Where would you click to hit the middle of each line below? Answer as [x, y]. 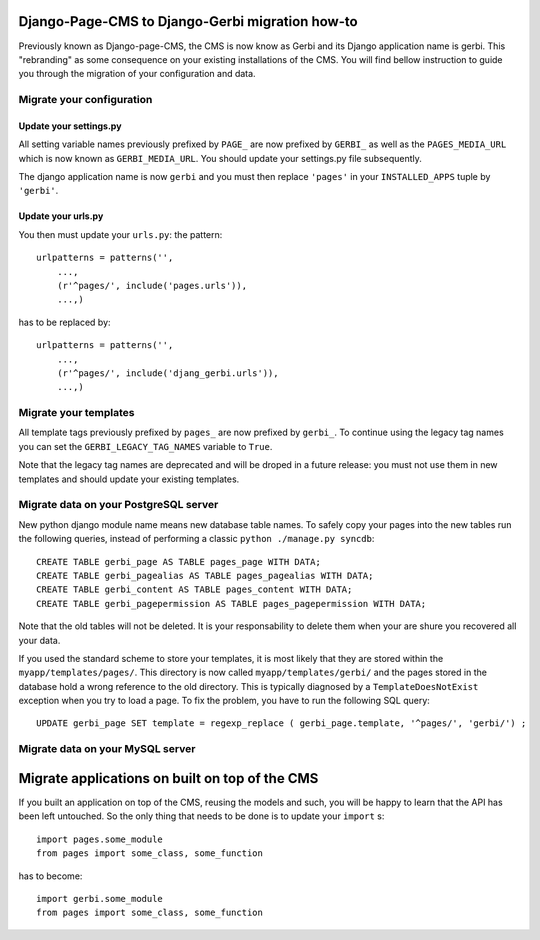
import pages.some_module [100, 839]
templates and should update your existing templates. [129, 479]
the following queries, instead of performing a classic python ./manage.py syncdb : [196, 539]
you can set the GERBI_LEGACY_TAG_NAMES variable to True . [145, 446]
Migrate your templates [76, 413]
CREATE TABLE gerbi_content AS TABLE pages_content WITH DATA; [194, 589]
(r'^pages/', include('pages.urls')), [152, 285]
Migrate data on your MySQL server [107, 749]
